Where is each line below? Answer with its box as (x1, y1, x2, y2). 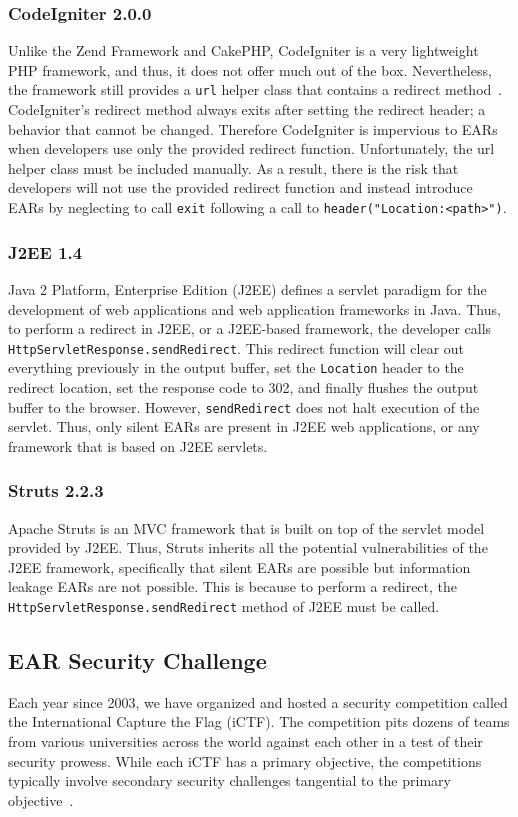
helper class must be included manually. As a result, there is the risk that (8, 157, 459, 178)
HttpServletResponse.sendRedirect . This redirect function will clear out (8, 337, 465, 358)
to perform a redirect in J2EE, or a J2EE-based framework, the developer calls (8, 318, 492, 339)
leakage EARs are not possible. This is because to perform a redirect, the (8, 576, 458, 597)
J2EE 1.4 (8, 239, 83, 264)
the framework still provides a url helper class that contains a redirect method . (8, 79, 503, 100)
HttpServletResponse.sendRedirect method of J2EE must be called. (8, 596, 440, 617)
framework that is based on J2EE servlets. (8, 435, 268, 456)
